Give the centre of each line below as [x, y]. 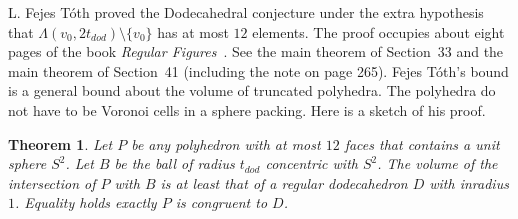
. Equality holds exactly [86, 202]
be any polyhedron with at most [226, 143]
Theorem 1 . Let [60, 143]
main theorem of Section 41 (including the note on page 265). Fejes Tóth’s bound [258, 70]
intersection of [52, 182]
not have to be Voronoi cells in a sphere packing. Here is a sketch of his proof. [247, 109]
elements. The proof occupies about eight [378, 31]
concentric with [311, 163]
